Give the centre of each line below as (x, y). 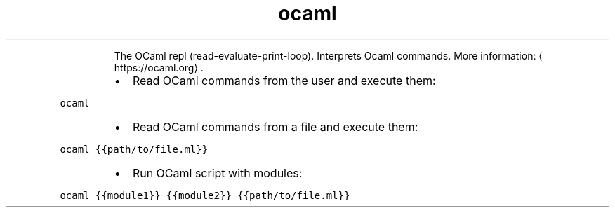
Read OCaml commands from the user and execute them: (284, 80)
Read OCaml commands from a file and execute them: (275, 126)
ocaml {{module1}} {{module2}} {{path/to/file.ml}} (205, 195)
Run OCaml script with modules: (217, 173)
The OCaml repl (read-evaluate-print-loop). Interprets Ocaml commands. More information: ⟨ (328, 55)
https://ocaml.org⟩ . (159, 67)
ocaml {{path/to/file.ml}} (134, 149)
